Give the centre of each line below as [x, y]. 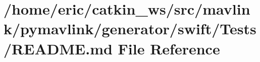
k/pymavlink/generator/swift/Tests [130, 28]
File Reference [169, 48]
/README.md [58, 48]
